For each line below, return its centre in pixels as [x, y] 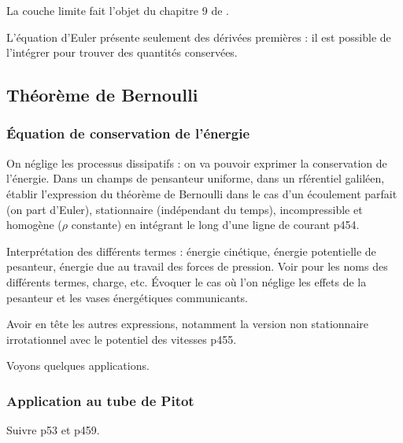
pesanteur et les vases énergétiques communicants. [127, 297]
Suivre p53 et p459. [53, 430]
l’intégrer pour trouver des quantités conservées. [122, 52]
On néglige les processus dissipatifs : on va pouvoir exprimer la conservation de [197, 162]
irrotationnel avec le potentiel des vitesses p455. [122, 339]
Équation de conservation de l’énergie [128, 133]
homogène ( [34, 225]
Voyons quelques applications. [78, 365]
